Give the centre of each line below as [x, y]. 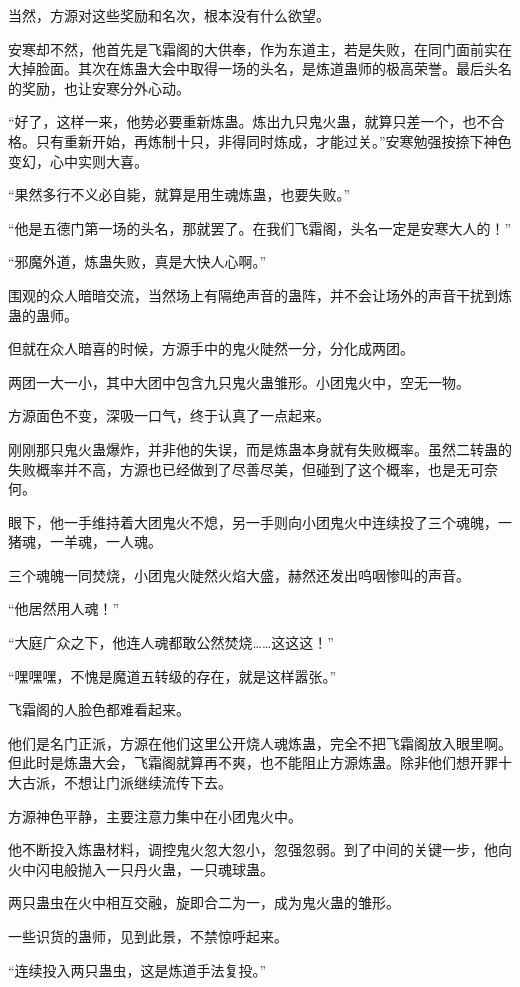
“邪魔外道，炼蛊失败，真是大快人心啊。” [137, 261]
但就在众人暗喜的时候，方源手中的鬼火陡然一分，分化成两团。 [211, 348]
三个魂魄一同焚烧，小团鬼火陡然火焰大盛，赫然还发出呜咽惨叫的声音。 [239, 574]
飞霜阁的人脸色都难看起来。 [99, 709]
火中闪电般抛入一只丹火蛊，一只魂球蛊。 [141, 868]
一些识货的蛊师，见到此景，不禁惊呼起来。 [148, 936]
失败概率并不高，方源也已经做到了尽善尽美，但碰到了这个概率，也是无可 [246, 468]
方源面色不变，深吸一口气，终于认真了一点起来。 [169, 415]
